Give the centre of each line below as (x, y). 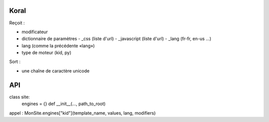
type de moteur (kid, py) (47, 53)
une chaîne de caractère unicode (56, 71)
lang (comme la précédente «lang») (58, 46)
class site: (19, 97)
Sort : (15, 61)
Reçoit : (17, 23)
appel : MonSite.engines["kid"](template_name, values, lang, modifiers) (82, 113)
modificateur (35, 32)
